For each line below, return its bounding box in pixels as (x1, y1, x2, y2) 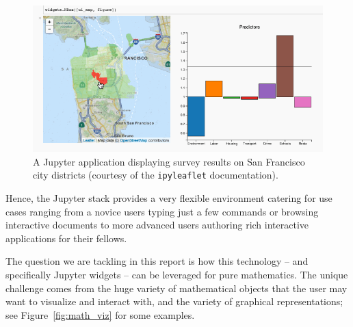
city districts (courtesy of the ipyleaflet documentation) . (33, 168, 278, 182)
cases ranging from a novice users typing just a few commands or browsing (5, 204, 319, 218)
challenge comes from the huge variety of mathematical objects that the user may (5, 280, 348, 295)
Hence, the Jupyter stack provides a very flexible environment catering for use (5, 191, 332, 205)
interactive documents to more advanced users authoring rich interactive (5, 218, 309, 232)
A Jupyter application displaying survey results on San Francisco (33, 154, 305, 168)
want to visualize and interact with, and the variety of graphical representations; (5, 294, 343, 309)
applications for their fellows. (5, 231, 127, 245)
